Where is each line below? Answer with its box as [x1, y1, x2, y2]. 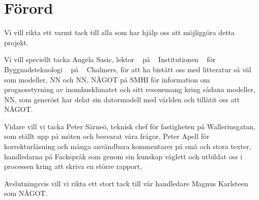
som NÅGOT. [4, 188, 48, 198]
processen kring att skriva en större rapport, [4, 161, 142, 172]
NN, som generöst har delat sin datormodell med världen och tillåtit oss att [4, 94, 240, 104]
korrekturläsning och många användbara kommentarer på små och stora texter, [4, 141, 251, 152]
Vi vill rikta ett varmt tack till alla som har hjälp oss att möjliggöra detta [4, 27, 235, 38]
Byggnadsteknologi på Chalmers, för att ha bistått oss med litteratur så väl [4, 64, 251, 74]
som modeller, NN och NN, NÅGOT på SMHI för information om [4, 74, 210, 84]
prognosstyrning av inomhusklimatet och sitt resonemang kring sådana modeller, [4, 84, 255, 95]
